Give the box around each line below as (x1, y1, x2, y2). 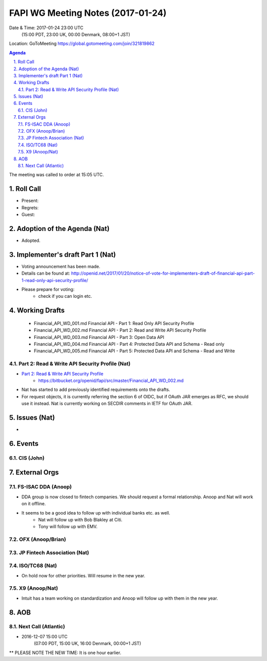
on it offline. (21, 501, 46, 507)
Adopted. (21, 237, 41, 243)
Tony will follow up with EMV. (38, 523, 98, 529)
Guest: (21, 212, 35, 218)
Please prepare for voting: (21, 286, 75, 292)
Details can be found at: (21, 270, 70, 277)
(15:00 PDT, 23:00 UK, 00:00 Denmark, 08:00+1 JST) (21, 31, 131, 37)
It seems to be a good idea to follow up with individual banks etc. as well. (21, 510, 171, 516)
